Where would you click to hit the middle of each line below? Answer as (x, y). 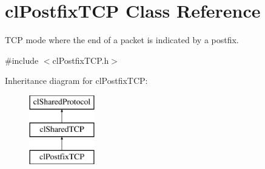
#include (22, 60)
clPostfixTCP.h (81, 60)
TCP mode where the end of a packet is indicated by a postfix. (122, 40)
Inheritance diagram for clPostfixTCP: (76, 81)
